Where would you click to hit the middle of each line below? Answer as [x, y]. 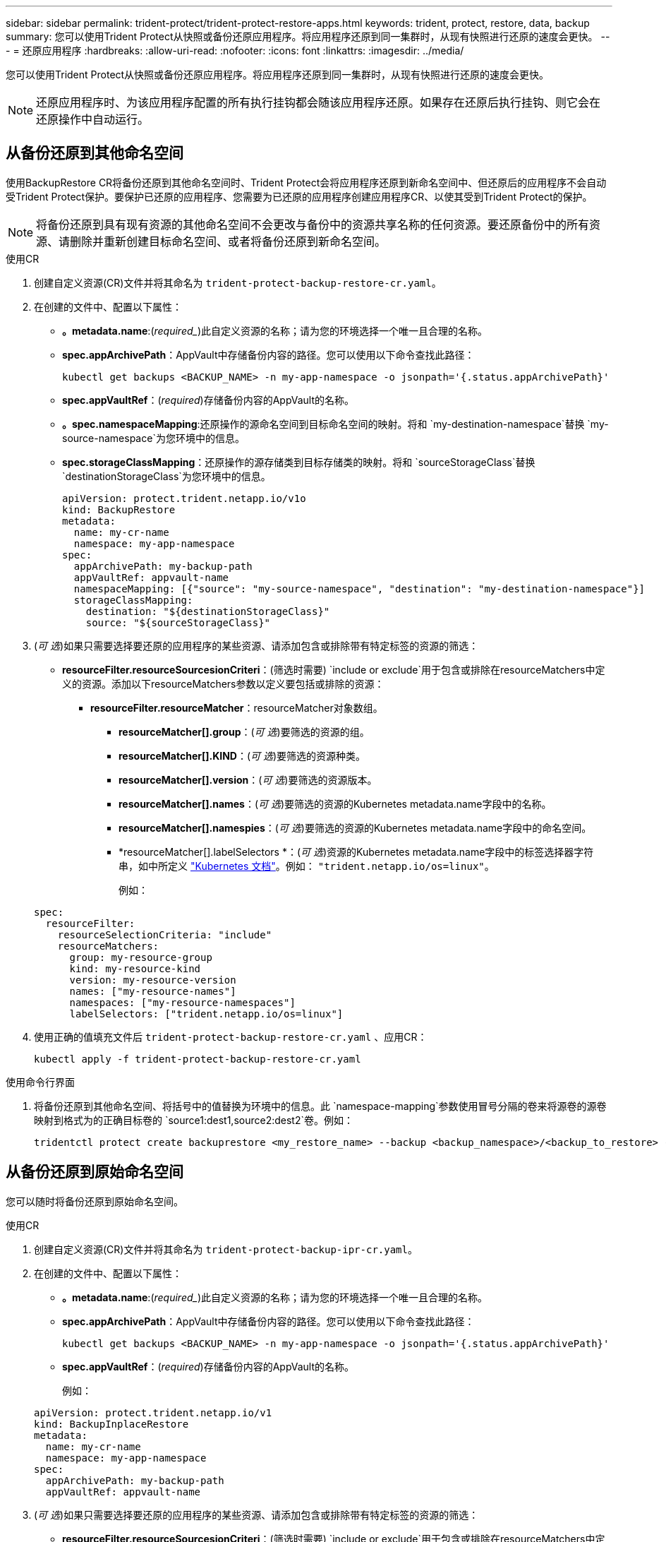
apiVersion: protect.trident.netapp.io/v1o [184, 498]
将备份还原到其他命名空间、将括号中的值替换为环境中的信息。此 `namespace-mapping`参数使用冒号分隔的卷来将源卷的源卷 [320, 1106]
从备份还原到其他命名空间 [95, 153]
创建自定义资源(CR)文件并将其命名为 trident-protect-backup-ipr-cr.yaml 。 [226, 1249]
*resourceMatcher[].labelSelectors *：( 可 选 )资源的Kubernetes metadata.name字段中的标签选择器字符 [356, 851]
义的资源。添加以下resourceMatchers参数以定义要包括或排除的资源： [223, 683]
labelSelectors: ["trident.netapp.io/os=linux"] [206, 1014]
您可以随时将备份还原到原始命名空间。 [95, 1201]
